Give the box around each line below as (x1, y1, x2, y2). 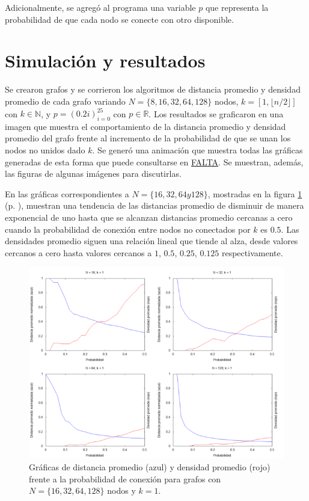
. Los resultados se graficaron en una (148, 107, 284, 119)
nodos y (107, 484, 136, 497)
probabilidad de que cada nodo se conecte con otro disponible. (5, 13, 234, 25)
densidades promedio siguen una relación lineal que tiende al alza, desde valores (5, 235, 298, 247)
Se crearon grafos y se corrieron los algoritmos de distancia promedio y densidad (5, 83, 301, 96)
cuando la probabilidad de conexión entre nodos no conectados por (5, 223, 251, 235)
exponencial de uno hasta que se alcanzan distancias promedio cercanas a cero (5, 211, 293, 223)
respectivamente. (221, 246, 283, 259)
